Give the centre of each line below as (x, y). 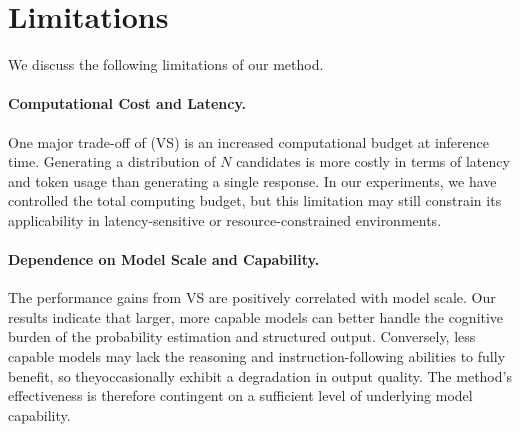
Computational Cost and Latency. (127, 103)
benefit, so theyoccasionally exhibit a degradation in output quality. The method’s (260, 375)
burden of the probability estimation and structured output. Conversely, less (242, 336)
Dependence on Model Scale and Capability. (164, 259)
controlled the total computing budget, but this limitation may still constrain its (255, 200)
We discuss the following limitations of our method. (166, 64)
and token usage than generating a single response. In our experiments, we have (252, 180)
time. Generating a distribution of (112, 161)
